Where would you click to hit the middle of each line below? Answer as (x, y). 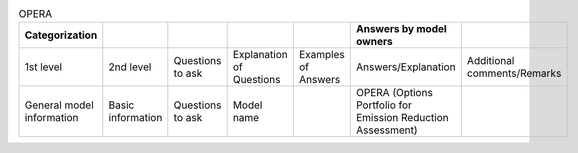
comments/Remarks (514, 73)
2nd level (130, 67)
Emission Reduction (402, 118)
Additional (490, 61)
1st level (43, 67)
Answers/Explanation (405, 67)
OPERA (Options (394, 93)
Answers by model (401, 29)
